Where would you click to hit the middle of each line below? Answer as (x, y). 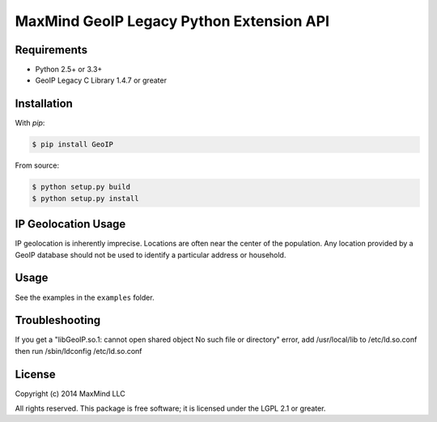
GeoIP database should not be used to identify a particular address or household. (151, 254)
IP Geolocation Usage (70, 224)
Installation (44, 104)
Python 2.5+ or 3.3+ (69, 70)
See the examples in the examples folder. (85, 297)
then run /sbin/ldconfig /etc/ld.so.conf (78, 351)
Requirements (51, 50)
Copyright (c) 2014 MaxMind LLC (70, 394)
